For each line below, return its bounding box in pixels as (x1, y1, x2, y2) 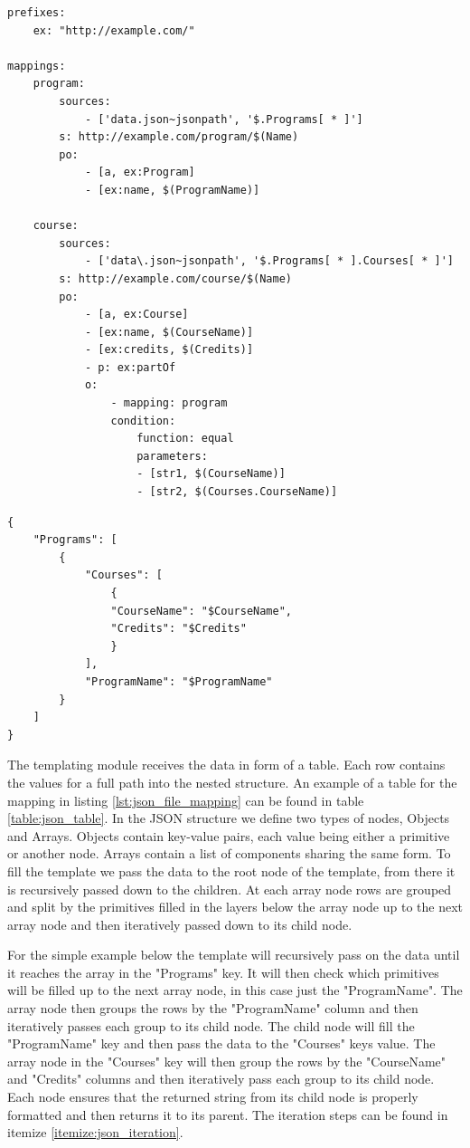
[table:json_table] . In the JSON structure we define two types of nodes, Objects (7, 808, 450, 828)
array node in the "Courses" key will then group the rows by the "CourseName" (7, 1051, 446, 1070)
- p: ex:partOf (84, 360, 176, 374)
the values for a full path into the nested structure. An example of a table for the (7, 772, 457, 791)
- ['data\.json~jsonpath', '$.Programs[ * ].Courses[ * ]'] (84, 254, 454, 268)
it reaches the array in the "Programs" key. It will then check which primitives (7, 962, 439, 981)
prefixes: (7, 6, 66, 19)
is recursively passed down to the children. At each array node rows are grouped (7, 879, 452, 898)
